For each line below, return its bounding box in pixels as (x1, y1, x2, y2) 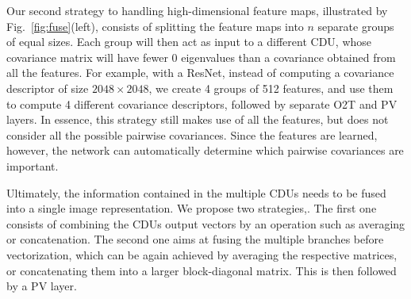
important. (6, 157, 59, 174)
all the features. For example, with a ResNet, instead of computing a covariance (6, 64, 394, 81)
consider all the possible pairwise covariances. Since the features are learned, (6, 126, 378, 143)
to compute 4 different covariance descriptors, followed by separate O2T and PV (6, 95, 398, 112)
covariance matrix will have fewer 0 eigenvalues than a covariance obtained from (6, 48, 396, 65)
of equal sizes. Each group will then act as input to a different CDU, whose (6, 33, 372, 50)
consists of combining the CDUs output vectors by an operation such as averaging (6, 215, 405, 232)
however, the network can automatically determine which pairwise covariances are (6, 142, 404, 159)
